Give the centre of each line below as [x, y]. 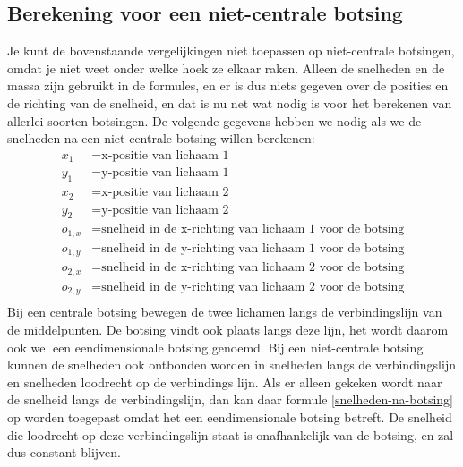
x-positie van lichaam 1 [165, 155]
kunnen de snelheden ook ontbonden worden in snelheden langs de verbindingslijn [231, 365]
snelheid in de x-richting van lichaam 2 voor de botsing [253, 268]
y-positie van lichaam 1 [165, 173]
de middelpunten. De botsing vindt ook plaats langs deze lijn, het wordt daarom [228, 329]
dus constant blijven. [64, 452]
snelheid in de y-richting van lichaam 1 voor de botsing [253, 248]
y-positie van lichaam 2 [165, 210]
